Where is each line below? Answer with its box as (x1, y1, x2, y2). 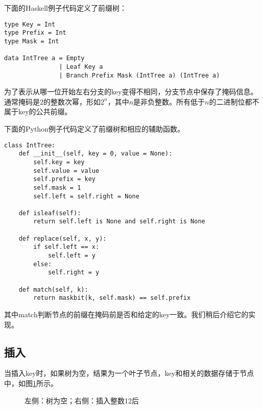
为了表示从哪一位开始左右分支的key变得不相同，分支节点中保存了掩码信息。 (4, 86, 258, 97)
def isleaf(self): (18, 209, 81, 217)
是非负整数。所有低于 (133, 96, 205, 107)
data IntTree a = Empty (4, 55, 85, 62)
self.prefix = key (33, 175, 95, 183)
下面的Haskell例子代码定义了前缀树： (4, 3, 127, 13)
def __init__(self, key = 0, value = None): (18, 150, 173, 158)
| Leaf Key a (59, 63, 103, 70)
